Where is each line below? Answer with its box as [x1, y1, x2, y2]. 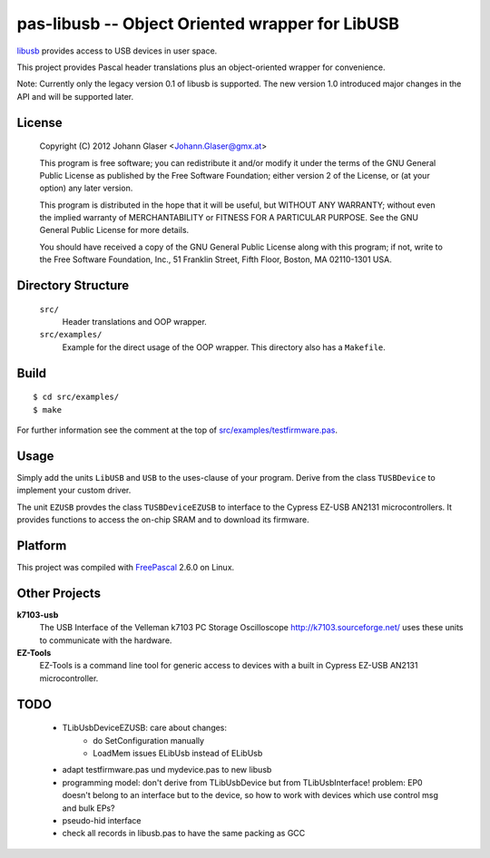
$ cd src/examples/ [33, 392, 120, 403]
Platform [16, 538, 67, 553]
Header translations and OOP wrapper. [62, 317, 208, 327]
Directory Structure [16, 278, 130, 294]
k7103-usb [16, 609, 59, 620]
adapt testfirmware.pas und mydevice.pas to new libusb [62, 765, 272, 775]
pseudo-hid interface [62, 815, 142, 825]
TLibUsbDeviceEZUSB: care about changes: [62, 722, 227, 734]
